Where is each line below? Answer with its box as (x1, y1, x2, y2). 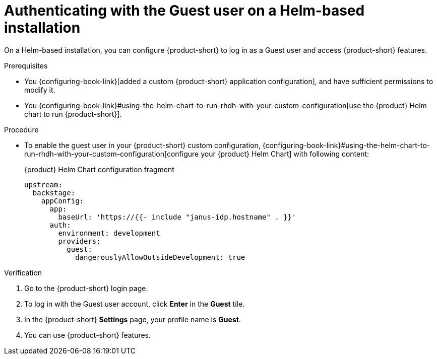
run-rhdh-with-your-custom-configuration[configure (24, 149, 199, 158)
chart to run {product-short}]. (24, 109, 122, 118)
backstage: (32, 188, 76, 197)
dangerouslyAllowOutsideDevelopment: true (75, 253, 245, 261)
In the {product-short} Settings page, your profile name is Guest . (24, 315, 241, 324)
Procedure (4, 125, 39, 134)
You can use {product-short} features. (24, 330, 151, 339)
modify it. (24, 85, 55, 94)
